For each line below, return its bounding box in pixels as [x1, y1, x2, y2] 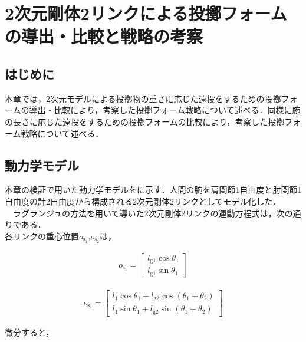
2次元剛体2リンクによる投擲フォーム [5, 1, 287, 25]
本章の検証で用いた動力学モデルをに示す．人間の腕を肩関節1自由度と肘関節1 [5, 183, 302, 196]
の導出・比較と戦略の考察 [5, 24, 203, 48]
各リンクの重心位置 [5, 229, 79, 242]
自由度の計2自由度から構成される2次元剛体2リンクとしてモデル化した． [5, 195, 281, 207]
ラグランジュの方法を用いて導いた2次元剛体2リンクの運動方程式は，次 [12, 206, 285, 219]
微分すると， [5, 325, 54, 338]
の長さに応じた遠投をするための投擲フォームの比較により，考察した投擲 [5, 115, 285, 127]
